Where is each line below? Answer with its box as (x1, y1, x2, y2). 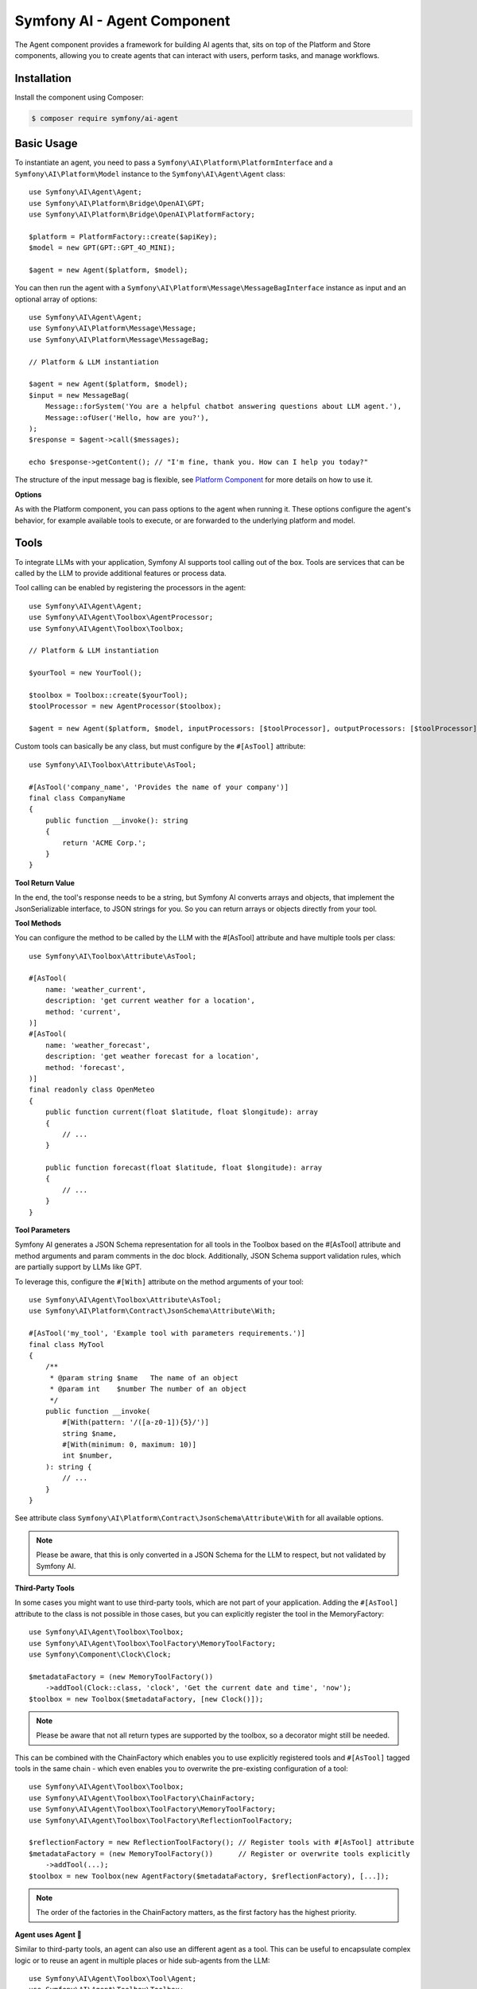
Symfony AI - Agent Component (14, 12, 231, 29)
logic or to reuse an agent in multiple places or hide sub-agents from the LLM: (14, 1956, 270, 1965)
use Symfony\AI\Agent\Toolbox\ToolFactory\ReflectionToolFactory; (29, 1816, 293, 1825)
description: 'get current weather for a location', (45, 996, 256, 1006)
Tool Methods (14, 918, 62, 928)
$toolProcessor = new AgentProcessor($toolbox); (29, 702, 222, 711)
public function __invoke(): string (45, 815, 188, 825)
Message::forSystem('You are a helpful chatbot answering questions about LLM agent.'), (45, 402, 402, 411)
